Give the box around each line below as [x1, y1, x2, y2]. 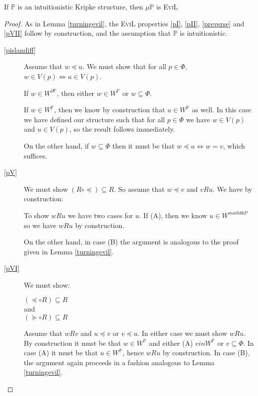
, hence [123, 347, 144, 358]
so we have [24, 220, 57, 230]
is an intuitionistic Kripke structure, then [17, 1, 143, 11]
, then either [57, 87, 95, 98]
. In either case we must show [137, 328, 227, 338]
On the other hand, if [24, 140, 89, 151]
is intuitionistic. [180, 28, 228, 38]
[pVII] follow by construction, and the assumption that [4, 28, 171, 38]
